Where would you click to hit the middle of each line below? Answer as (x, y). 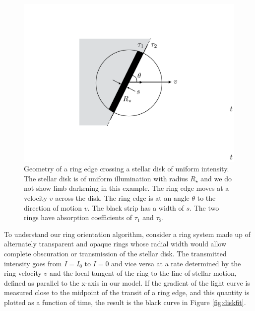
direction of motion (53, 207)
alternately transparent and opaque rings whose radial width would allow (115, 244)
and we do (216, 178)
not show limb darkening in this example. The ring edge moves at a (127, 188)
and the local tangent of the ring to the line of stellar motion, (143, 273)
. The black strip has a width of (136, 207)
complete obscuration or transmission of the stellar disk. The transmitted (115, 253)
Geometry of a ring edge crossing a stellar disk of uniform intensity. (127, 169)
